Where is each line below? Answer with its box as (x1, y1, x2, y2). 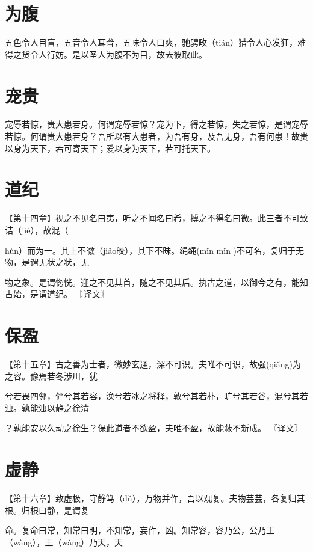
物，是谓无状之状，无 (5, 256, 89, 268)
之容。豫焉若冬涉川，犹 (5, 369, 98, 382)
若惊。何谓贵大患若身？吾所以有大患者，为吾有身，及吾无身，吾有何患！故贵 (5, 130, 308, 143)
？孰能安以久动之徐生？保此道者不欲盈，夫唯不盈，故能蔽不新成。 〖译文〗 (5, 422, 303, 434)
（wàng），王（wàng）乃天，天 (5, 535, 123, 548)
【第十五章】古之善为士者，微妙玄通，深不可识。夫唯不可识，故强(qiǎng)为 (5, 358, 301, 370)
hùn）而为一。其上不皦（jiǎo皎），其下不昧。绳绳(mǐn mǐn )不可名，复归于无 (5, 244, 305, 256)
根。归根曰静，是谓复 (5, 503, 89, 516)
